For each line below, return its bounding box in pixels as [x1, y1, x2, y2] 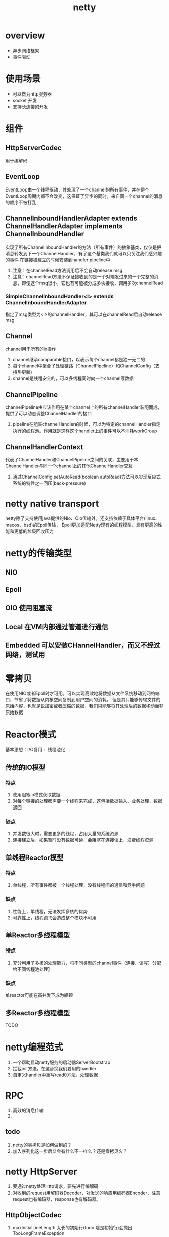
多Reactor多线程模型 [5, 1009, 70, 1017]
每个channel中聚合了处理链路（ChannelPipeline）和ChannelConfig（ [12, 363, 156, 369]
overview [5, 30, 45, 41]
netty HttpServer [5, 1166, 77, 1177]
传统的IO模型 [5, 763, 46, 772]
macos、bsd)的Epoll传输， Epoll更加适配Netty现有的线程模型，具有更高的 [5, 522, 158, 528]
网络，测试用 [5, 651, 45, 659]
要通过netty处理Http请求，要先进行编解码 [12, 1183, 99, 1189]
